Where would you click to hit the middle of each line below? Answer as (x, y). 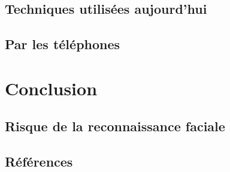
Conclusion (51, 88)
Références (39, 162)
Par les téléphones (63, 44)
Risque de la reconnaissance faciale (115, 126)
